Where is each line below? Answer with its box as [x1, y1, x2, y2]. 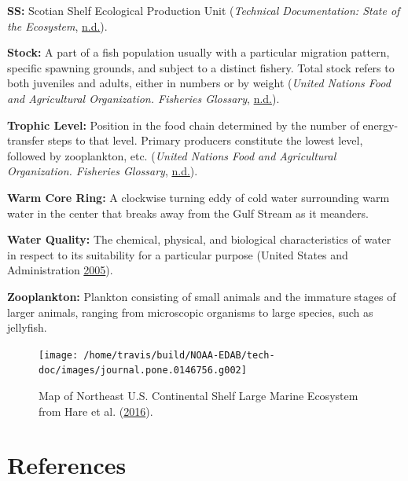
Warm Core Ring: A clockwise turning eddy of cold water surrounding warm [7, 189, 390, 205]
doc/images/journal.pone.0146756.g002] [39, 365, 247, 376]
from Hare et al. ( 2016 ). [39, 402, 153, 419]
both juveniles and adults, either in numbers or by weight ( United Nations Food [7, 75, 391, 91]
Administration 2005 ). [7, 262, 113, 278]
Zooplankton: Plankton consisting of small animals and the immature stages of [7, 288, 396, 304]
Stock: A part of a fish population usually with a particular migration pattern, [7, 44, 390, 61]
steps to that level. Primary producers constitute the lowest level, [47, 132, 363, 149]
